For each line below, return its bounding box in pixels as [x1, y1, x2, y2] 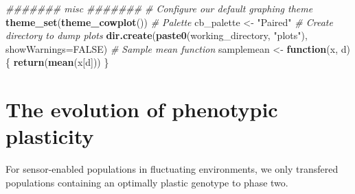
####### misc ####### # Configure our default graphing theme [5, 1, 313, 15]
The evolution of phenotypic [5, 95, 278, 123]
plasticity [5, 122, 94, 150]
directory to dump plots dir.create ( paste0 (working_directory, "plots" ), [5, 28, 308, 43]
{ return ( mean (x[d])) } [5, 55, 109, 69]
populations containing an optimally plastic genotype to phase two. [5, 175, 288, 189]
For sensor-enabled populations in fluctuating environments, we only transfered [5, 162, 339, 176]
